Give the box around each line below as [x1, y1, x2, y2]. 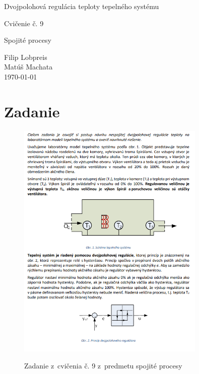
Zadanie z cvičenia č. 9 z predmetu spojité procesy [24, 360, 182, 370]
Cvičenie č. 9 [4, 18, 44, 28]
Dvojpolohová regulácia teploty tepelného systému [4, 1, 159, 11]
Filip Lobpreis [4, 51, 47, 62]
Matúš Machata [4, 61, 53, 72]
